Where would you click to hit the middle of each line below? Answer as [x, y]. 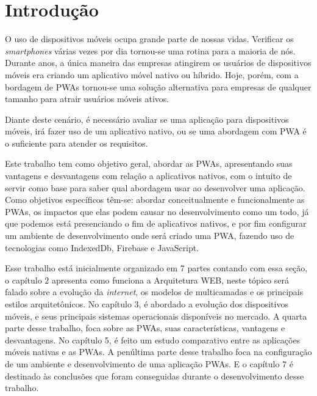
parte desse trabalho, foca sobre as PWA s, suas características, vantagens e [145, 328]
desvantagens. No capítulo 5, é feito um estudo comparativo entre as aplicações [153, 339]
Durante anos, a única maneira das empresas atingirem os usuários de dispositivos [158, 63]
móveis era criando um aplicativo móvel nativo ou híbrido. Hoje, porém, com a [152, 74]
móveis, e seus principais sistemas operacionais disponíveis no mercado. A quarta [156, 316]
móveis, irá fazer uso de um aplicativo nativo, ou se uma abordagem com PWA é [156, 131]
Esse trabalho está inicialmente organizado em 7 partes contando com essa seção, [156, 268]
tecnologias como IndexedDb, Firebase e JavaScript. [102, 247]
